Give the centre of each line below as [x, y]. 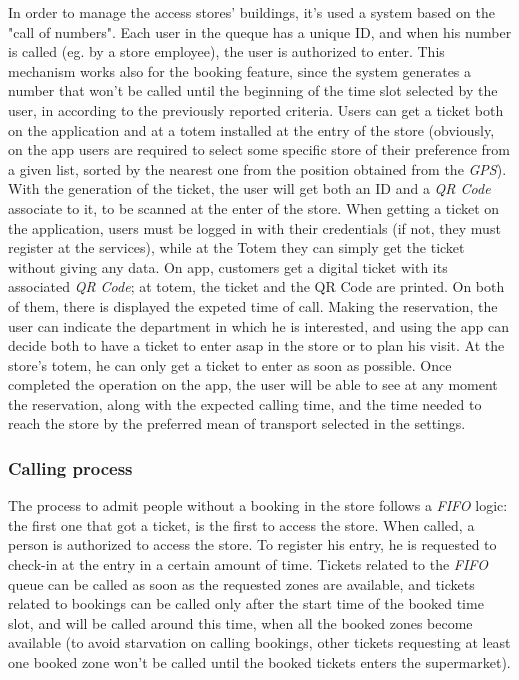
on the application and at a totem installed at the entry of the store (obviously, [251, 129]
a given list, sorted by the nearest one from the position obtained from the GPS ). [257, 168]
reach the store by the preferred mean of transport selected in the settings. [237, 423]
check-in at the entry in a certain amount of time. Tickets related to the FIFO [248, 564]
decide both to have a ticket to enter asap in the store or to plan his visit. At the [256, 345]
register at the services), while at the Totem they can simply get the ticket [236, 247]
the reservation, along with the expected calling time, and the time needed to [245, 403]
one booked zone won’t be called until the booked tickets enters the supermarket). [259, 662]
